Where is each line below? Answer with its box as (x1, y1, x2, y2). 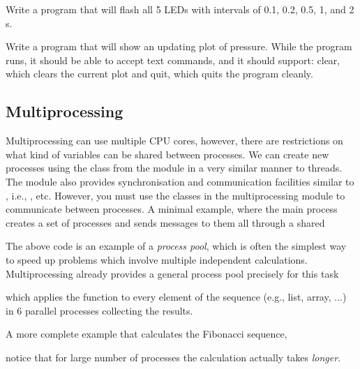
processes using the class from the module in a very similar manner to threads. (6, 160, 343, 175)
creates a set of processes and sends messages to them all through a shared (6, 215, 325, 229)
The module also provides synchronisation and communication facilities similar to (6, 174, 354, 188)
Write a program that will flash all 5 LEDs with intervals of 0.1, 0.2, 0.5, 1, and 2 (6, 2, 354, 16)
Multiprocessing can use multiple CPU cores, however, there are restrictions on (6, 133, 343, 148)
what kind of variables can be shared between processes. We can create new (6, 146, 329, 161)
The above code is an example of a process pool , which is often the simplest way (6, 239, 347, 253)
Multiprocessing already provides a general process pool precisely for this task (6, 266, 339, 280)
